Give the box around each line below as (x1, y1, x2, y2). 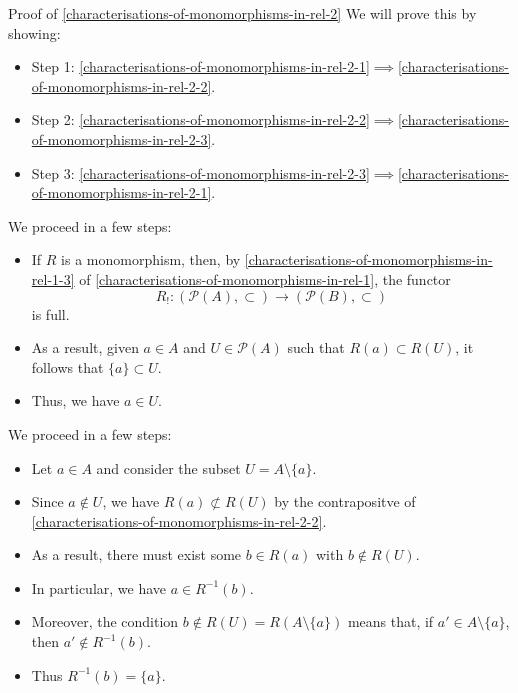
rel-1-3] (31, 268, 75, 289)
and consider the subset (96, 457, 241, 478)
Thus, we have (31, 390, 120, 411)
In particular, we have (31, 577, 167, 598)
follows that (31, 356, 104, 377)
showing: (8, 22, 61, 43)
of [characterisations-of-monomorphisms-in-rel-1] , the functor (79, 268, 451, 289)
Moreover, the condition (31, 611, 179, 632)
